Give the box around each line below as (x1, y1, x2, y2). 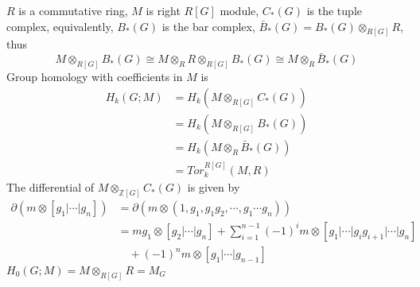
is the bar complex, (161, 17, 255, 34)
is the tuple (306, 2, 362, 18)
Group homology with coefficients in (6, 68, 183, 85)
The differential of (6, 179, 95, 196)
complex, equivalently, (6, 17, 114, 34)
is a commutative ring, (18, 2, 128, 18)
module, (220, 2, 259, 18)
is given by (187, 179, 240, 196)
